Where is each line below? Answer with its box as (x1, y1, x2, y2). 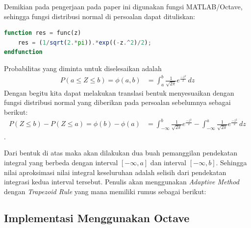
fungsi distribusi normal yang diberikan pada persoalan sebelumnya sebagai (4, 97, 231, 107)
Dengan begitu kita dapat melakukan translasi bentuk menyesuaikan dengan (4, 87, 234, 98)
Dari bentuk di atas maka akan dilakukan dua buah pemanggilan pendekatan (4, 148, 238, 158)
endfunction (4, 49, 43, 56)
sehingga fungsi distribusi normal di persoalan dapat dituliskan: (4, 11, 195, 21)
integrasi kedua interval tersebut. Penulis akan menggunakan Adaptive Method (4, 177, 239, 187)
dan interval (150, 157, 187, 167)
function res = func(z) (4, 29, 81, 37)
